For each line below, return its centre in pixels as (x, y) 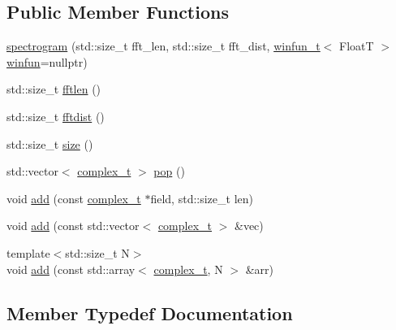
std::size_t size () (50, 143)
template (28, 252)
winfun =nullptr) (47, 61)
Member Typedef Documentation (150, 313)
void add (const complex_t (74, 198)
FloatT (357, 46)
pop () (169, 171)
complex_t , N (188, 269)
